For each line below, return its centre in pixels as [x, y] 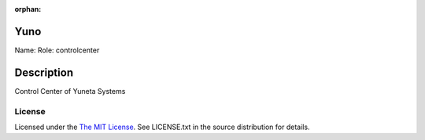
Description [44, 72]
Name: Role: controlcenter [57, 50]
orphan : [28, 9]
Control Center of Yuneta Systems [70, 91]
